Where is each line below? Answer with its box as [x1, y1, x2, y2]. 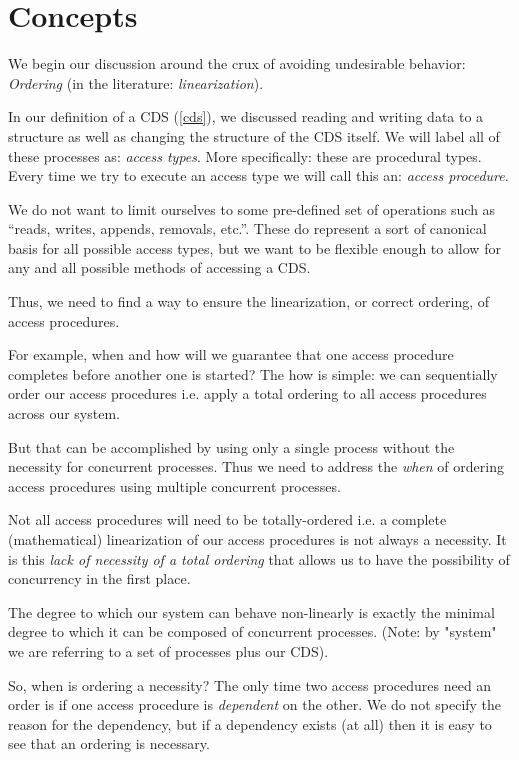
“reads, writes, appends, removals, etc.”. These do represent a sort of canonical [8, 218, 487, 239]
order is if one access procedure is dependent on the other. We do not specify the [8, 694, 502, 715]
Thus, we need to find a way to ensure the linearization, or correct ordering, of [8, 291, 490, 312]
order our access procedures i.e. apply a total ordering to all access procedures [8, 383, 487, 404]
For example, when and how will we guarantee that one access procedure [8, 344, 454, 365]
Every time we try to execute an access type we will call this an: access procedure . [8, 165, 509, 186]
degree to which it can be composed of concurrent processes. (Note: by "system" [8, 621, 497, 642]
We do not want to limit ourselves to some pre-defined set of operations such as [8, 198, 496, 219]
